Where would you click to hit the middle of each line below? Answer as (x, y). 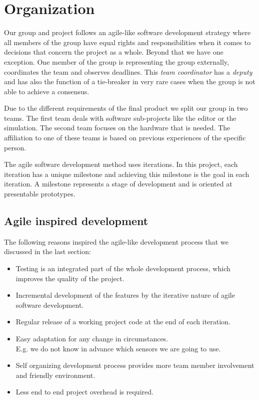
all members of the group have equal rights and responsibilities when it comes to (127, 42)
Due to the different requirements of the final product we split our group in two (126, 108)
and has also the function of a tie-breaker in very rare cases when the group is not (130, 81)
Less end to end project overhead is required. (84, 392)
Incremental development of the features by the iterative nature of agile (125, 295)
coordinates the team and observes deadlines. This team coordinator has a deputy (128, 71)
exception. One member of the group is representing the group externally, (116, 61)
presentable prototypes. (40, 194)
